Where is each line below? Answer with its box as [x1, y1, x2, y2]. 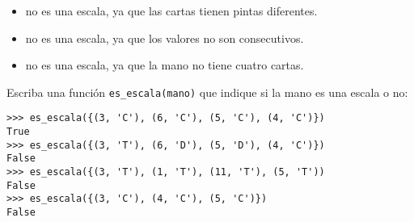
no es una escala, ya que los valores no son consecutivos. [25, 29, 304, 46]
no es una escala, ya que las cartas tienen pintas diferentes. [25, 2, 318, 19]
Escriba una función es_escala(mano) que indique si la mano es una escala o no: [6, 83, 408, 100]
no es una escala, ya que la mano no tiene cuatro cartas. [25, 57, 304, 73]
